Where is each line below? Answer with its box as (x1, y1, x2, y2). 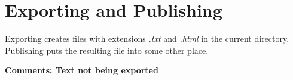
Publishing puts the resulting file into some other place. (5, 44, 209, 56)
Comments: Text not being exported (5, 64, 158, 76)
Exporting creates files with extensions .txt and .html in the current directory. (5, 32, 289, 45)
